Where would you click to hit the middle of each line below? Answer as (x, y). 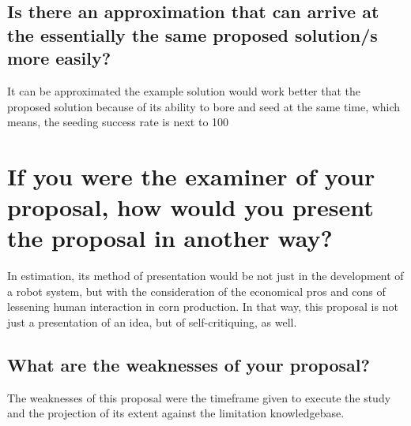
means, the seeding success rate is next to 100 (118, 122)
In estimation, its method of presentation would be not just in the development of (205, 276)
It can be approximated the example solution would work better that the (184, 90)
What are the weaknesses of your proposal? (189, 365)
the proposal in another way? (170, 238)
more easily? (59, 58)
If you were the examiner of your (191, 176)
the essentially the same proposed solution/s (192, 34)
